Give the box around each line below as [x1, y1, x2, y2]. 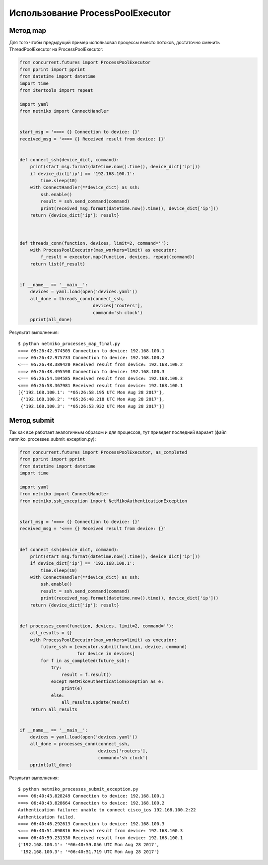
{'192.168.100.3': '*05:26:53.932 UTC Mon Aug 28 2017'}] [20, 403, 165, 409]
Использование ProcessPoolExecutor [9, 7, 171, 18]
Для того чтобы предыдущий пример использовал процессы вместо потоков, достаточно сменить [9, 40, 220, 46]
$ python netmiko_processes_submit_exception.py [18, 787, 138, 792]
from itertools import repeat [19, 87, 93, 93]
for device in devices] [77, 651, 135, 657]
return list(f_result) [30, 261, 85, 266]
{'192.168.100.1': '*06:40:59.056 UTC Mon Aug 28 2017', [18, 842, 160, 848]
